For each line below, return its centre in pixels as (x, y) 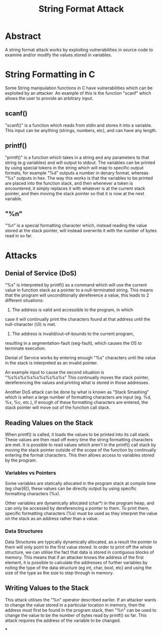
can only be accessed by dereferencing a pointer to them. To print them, (77, 508)
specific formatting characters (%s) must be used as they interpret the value (81, 514)
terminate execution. (25, 349)
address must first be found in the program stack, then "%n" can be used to (81, 610)
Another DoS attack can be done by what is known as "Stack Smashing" (77, 392)
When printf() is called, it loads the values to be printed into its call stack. (78, 434)
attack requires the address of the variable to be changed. (63, 620)
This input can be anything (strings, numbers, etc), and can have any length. (81, 130)
